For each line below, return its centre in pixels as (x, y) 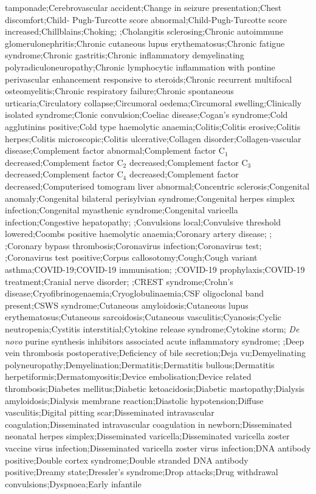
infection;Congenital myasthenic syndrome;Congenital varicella (122, 210)
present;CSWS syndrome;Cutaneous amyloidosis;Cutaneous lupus (127, 305)
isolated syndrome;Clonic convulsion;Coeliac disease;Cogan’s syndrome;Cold (146, 115)
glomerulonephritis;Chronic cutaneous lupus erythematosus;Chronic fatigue (145, 43)
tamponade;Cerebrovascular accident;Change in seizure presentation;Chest (143, 7)
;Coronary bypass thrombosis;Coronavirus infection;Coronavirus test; (133, 245)
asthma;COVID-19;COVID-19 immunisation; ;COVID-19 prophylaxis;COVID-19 (155, 269)
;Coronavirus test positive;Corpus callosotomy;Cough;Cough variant (131, 257)
